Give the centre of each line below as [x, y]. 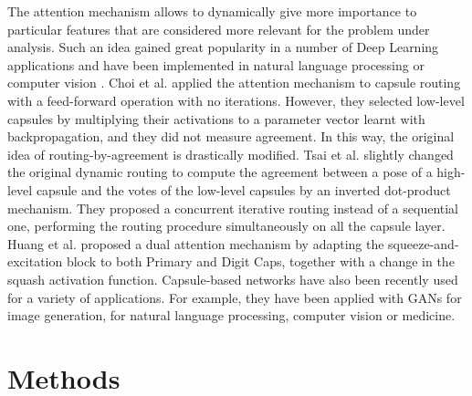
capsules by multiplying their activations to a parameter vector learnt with [216, 118]
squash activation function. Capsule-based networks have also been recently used [233, 279]
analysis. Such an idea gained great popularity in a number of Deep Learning [223, 47]
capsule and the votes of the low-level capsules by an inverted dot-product [243, 189]
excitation [35, 261]
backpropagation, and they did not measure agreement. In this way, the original [231, 136]
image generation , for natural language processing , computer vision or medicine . [231, 315]
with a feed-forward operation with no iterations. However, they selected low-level [236, 100]
